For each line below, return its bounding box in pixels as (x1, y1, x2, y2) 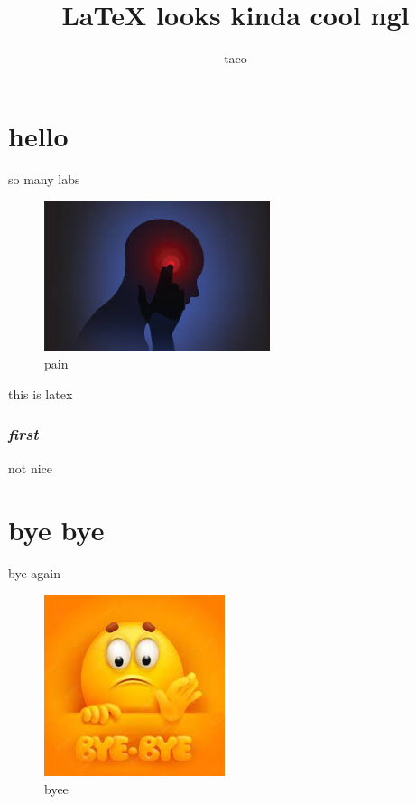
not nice (8, 458, 52, 477)
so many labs (8, 169, 80, 188)
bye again (8, 564, 60, 583)
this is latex (8, 384, 73, 403)
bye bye (8, 511, 105, 548)
